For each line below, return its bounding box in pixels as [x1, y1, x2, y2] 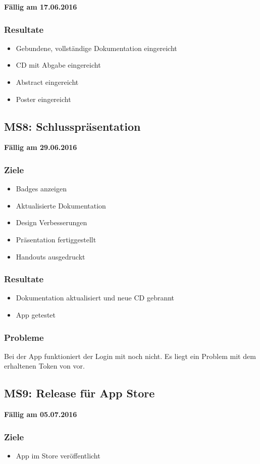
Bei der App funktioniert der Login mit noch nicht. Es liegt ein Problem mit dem [4, 350, 256, 361]
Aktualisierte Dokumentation [16, 200, 106, 211]
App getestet [16, 309, 56, 320]
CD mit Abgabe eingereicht [16, 60, 101, 70]
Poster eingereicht [16, 93, 71, 104]
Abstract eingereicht [16, 77, 79, 87]
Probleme [4, 331, 44, 343]
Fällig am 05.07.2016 [4, 409, 77, 420]
